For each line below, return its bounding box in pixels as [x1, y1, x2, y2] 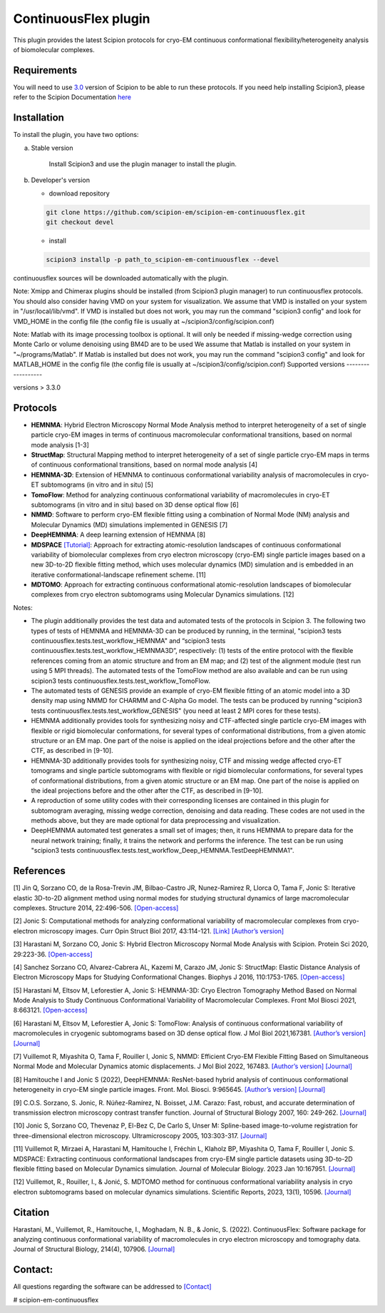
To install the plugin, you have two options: [13, 131, 139, 139]
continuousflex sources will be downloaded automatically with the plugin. [13, 274, 229, 283]
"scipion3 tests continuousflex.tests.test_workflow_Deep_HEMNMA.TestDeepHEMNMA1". [31, 846, 295, 855]
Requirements [13, 64, 78, 76]
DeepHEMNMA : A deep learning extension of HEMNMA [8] [31, 530, 206, 539]
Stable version [31, 143, 74, 152]
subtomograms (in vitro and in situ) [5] [40, 480, 153, 489]
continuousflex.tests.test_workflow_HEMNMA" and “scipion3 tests [31, 637, 226, 645]
